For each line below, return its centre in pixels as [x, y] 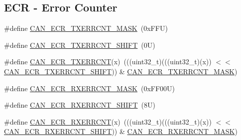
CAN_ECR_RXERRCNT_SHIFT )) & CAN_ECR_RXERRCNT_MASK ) [121, 131]
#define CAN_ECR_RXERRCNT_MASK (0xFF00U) [90, 88]
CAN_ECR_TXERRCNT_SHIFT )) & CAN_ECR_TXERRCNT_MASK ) [121, 71]
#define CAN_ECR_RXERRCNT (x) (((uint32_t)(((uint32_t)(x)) [108, 121]
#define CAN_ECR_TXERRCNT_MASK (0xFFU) [86, 28]
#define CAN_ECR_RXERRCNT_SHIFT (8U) [80, 105]
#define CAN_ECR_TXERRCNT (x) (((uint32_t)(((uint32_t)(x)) [108, 62]
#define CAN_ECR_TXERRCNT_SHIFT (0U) [80, 45]
